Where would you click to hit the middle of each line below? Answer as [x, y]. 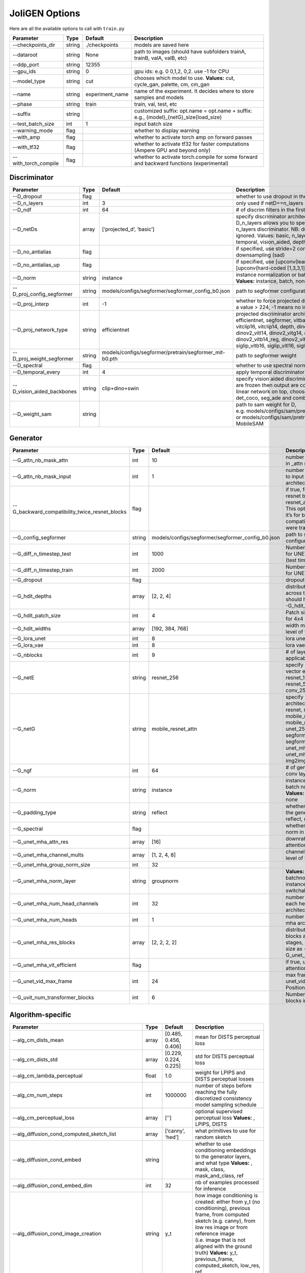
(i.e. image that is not [220, 1240]
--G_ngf [22, 770]
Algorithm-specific [40, 1015]
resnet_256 [165, 677]
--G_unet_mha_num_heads [45, 920]
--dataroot [25, 54]
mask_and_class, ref [219, 1176]
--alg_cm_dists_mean [38, 1040]
